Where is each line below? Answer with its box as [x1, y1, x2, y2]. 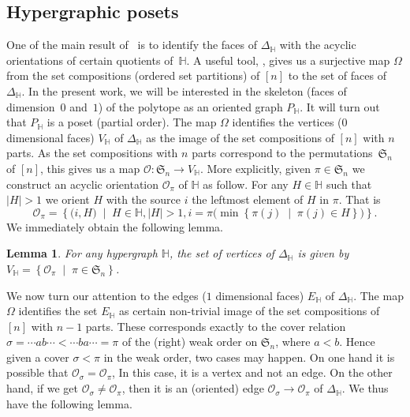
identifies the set [18, 302, 98, 319]
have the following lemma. [6, 395, 132, 411]
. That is [338, 191, 381, 208]
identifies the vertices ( [232, 114, 342, 130]
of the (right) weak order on [121, 333, 258, 350]
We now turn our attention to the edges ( [6, 287, 207, 303]
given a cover [6, 348, 69, 365]
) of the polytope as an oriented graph [98, 98, 283, 115]
